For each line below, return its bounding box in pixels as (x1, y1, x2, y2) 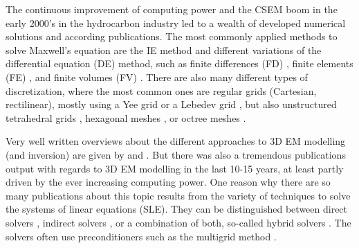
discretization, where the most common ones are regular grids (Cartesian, (6, 83, 317, 98)
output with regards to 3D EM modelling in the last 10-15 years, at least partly (6, 161, 344, 175)
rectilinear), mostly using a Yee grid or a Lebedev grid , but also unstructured (6, 97, 337, 112)
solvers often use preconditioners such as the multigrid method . (6, 229, 277, 243)
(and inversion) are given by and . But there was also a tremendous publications (6, 147, 346, 161)
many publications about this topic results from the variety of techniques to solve (6, 188, 351, 202)
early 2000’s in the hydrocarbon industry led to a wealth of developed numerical (6, 15, 346, 30)
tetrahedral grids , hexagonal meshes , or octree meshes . (6, 110, 246, 125)
